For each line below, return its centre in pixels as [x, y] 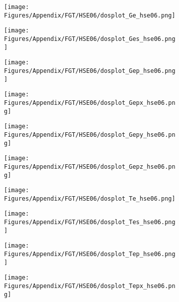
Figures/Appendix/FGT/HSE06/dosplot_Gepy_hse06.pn [90, 135]
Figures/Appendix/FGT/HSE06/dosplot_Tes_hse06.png [90, 222]
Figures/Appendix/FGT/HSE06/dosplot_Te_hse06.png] [90, 198]
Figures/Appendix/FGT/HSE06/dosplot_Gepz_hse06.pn [90, 166]
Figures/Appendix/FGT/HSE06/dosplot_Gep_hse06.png [90, 71]
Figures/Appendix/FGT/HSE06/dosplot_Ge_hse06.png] [90, 15]
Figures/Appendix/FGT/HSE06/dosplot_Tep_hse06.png [90, 254]
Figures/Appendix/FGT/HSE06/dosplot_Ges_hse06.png [90, 39]
